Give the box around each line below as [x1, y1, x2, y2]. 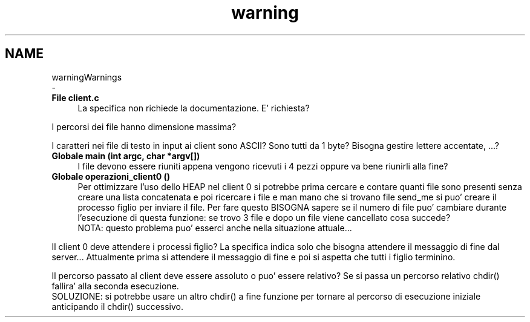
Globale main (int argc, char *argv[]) [51, 150, 200, 161]
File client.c [51, 92, 99, 103]
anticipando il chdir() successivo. [51, 301, 184, 312]
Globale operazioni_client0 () [51, 171, 171, 182]
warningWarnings [51, 71, 122, 82]
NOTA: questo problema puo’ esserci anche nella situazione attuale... [77, 222, 352, 233]
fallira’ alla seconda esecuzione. [51, 280, 179, 291]
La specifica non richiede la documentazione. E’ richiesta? [77, 102, 310, 113]
